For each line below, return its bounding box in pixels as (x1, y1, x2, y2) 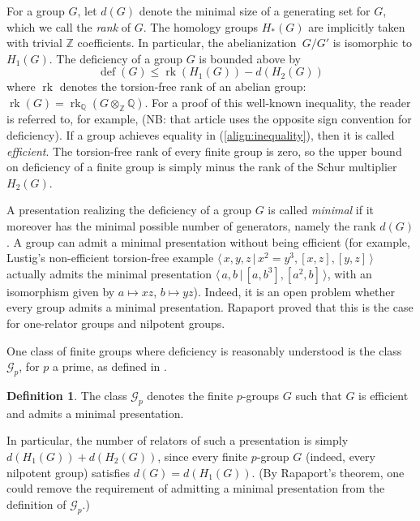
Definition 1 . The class (6, 386, 127, 403)
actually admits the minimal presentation (6, 265, 212, 282)
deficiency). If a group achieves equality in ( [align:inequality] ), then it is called (6, 127, 395, 144)
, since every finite (157, 447, 248, 464)
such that (295, 386, 342, 403)
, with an (327, 265, 372, 282)
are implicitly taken (308, 18, 405, 35)
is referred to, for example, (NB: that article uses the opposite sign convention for (6, 110, 412, 127)
